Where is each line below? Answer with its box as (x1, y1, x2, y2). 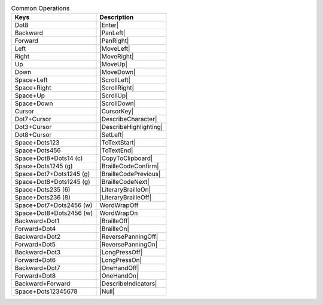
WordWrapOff (99, 201, 139, 210)
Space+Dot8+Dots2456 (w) (14, 209, 93, 217)
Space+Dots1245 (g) (14, 162, 73, 170)
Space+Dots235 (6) (14, 186, 71, 194)
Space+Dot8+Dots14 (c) (14, 154, 83, 162)
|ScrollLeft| (99, 76, 131, 84)
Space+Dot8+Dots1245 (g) (14, 178, 91, 186)
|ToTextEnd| (99, 146, 133, 155)
